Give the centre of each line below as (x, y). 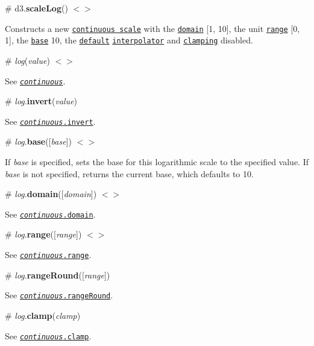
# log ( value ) (27, 60)
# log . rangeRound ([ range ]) (58, 275)
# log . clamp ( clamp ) (43, 315)
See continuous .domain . (50, 214)
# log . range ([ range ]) (43, 234)
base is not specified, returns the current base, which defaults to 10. (129, 173)
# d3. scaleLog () (36, 8)
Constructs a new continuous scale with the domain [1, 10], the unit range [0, (152, 28)
